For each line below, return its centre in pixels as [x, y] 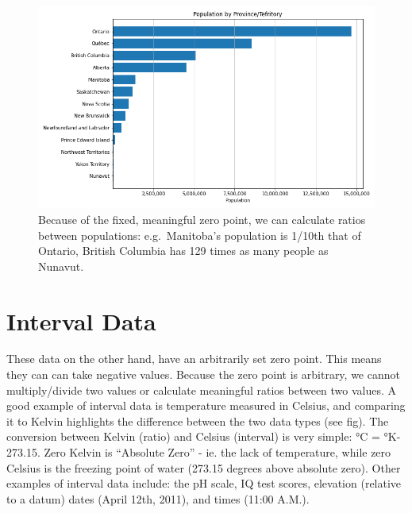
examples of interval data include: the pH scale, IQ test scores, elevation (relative [204, 483]
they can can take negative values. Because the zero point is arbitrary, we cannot [203, 374]
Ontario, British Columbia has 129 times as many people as [183, 251]
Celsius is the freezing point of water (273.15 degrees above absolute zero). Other [204, 467]
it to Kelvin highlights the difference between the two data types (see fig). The [198, 420]
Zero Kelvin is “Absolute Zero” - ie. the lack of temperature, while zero [218, 452]
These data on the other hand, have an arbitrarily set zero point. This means [194, 359]
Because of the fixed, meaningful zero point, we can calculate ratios [202, 219]
